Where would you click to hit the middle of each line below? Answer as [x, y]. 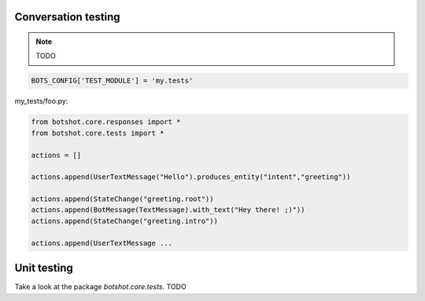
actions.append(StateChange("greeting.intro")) [124, 221]
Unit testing [44, 268]
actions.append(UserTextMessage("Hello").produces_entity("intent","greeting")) [191, 177]
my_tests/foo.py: [41, 101]
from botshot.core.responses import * [106, 122]
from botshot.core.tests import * [98, 133]
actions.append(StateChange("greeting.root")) [122, 199]
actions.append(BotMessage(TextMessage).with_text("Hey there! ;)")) [168, 210]
